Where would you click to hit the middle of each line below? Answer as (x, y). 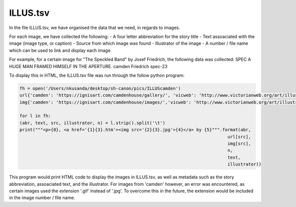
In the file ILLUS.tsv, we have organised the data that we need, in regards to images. (94, 28)
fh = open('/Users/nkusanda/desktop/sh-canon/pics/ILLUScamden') (100, 88)
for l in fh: (35, 116)
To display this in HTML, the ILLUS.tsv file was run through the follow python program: (97, 75)
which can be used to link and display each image (60, 50)
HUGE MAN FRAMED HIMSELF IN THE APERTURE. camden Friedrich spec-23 (88, 66)
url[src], (239, 137)
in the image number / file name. (42, 198)
